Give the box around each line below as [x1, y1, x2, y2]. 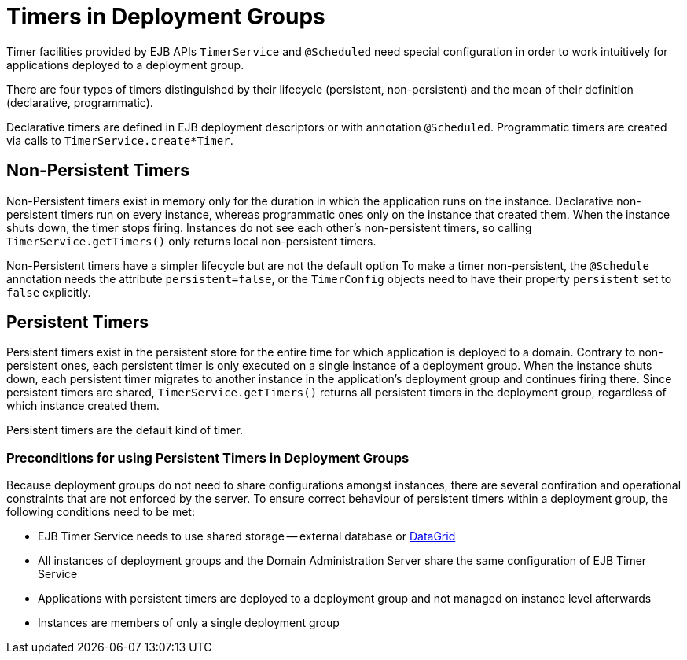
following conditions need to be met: [6, 505, 195, 519]
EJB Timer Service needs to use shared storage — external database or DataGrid [38, 529, 456, 544]
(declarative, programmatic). [6, 95, 153, 109]
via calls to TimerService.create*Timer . [6, 133, 233, 147]
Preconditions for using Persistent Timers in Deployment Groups [6, 449, 410, 466]
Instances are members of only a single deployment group [38, 616, 340, 630]
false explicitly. [6, 285, 91, 299]
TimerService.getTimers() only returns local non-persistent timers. [6, 234, 377, 248]
